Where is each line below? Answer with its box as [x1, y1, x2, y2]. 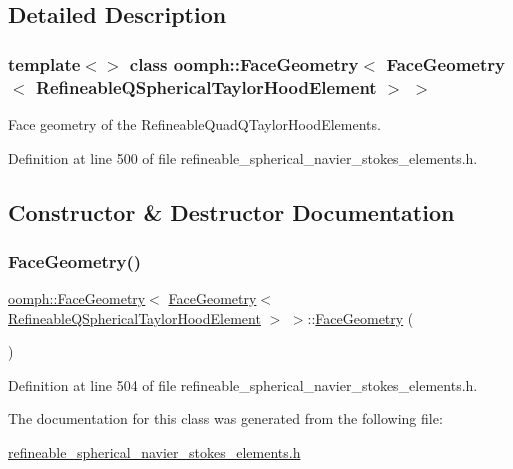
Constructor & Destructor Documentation [8, 196, 455, 227]
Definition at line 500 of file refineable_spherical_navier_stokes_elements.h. [8, 147, 478, 168]
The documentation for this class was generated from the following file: [8, 408, 443, 429]
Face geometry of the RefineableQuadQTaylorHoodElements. [8, 113, 381, 134]
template [8, 51, 81, 76]
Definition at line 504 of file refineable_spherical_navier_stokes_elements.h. [8, 374, 478, 395]
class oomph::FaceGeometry [129, 51, 359, 76]
